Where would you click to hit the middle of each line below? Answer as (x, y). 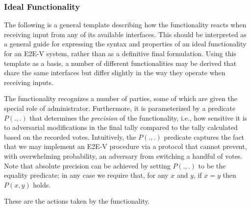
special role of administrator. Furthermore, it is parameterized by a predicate (120, 108)
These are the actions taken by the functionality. (77, 201)
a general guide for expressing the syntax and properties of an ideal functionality (125, 44)
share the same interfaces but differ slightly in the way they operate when (115, 73)
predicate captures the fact (204, 136)
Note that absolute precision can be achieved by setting (87, 165)
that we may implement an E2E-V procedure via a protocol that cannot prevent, (125, 146)
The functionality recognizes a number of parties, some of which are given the (121, 98)
